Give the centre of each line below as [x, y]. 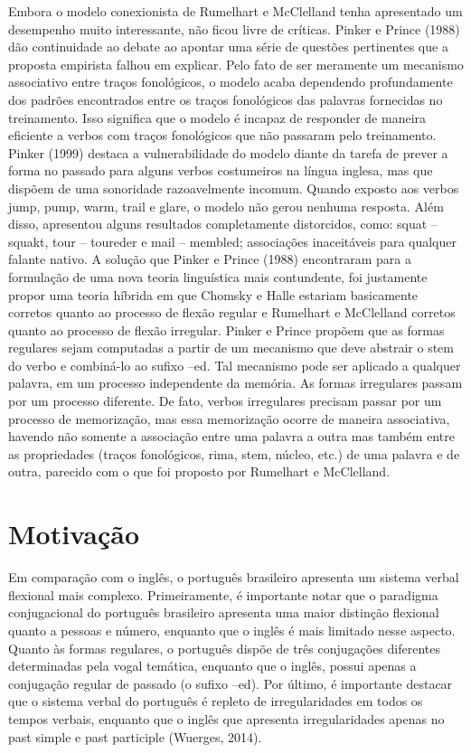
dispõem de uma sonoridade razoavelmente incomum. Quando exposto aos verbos [234, 188]
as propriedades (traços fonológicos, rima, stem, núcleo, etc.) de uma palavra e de [234, 453]
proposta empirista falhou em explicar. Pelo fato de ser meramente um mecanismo [236, 64]
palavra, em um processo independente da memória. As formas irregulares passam [235, 383]
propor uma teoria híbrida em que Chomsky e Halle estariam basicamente [213, 294]
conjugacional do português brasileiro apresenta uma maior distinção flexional [224, 612]
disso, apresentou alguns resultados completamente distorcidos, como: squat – [223, 224]
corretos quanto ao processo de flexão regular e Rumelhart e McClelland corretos [232, 312]
